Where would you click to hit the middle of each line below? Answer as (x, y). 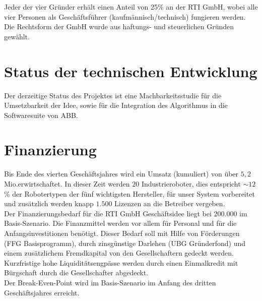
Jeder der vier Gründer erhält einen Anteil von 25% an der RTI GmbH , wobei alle (131, 7)
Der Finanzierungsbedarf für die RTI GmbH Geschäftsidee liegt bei (108, 213)
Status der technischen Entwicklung (131, 71)
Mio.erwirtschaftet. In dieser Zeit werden (67, 184)
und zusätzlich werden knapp (49, 203)
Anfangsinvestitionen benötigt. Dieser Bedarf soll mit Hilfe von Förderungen (122, 233)
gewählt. (17, 36)
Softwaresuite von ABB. (41, 115)
